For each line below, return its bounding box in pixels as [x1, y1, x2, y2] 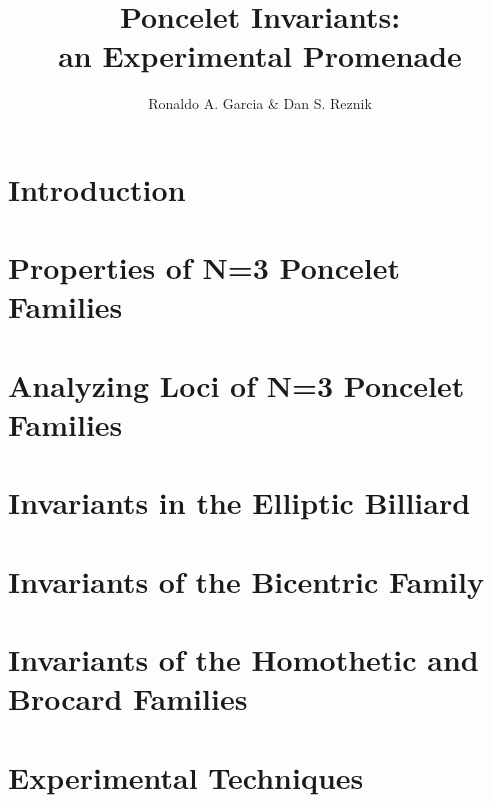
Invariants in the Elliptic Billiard [8, 482, 471, 523]
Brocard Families [8, 678, 248, 719]
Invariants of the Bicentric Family [8, 560, 484, 601]
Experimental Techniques [8, 756, 364, 797]
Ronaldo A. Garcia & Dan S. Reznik [148, 93, 372, 114]
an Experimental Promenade [58, 35, 462, 76]
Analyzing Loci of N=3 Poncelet [8, 364, 465, 405]
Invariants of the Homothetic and [8, 639, 479, 680]
